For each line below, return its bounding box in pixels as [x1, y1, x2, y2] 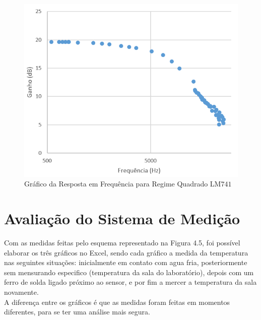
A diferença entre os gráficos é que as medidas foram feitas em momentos [4, 296, 230, 307]
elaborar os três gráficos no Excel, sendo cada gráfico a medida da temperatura [4, 247, 248, 258]
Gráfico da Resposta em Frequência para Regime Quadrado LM [24, 178, 221, 189]
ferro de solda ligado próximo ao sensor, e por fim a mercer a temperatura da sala [4, 277, 257, 287]
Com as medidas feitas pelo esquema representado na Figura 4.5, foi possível [4, 237, 240, 248]
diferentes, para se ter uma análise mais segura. [4, 306, 150, 317]
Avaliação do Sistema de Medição [4, 208, 240, 229]
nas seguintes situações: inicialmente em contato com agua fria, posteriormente [4, 257, 247, 268]
